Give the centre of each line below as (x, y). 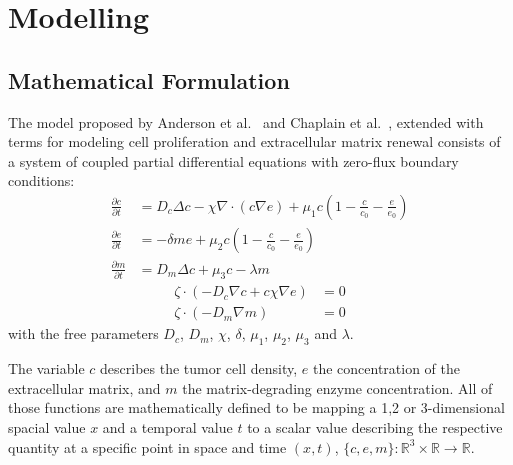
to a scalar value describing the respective (375, 427)
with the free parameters (83, 333)
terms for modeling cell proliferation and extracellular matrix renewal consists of (254, 141)
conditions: (41, 180)
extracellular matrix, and (84, 387)
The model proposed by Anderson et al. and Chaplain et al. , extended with (246, 121)
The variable (46, 368)
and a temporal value (167, 427)
